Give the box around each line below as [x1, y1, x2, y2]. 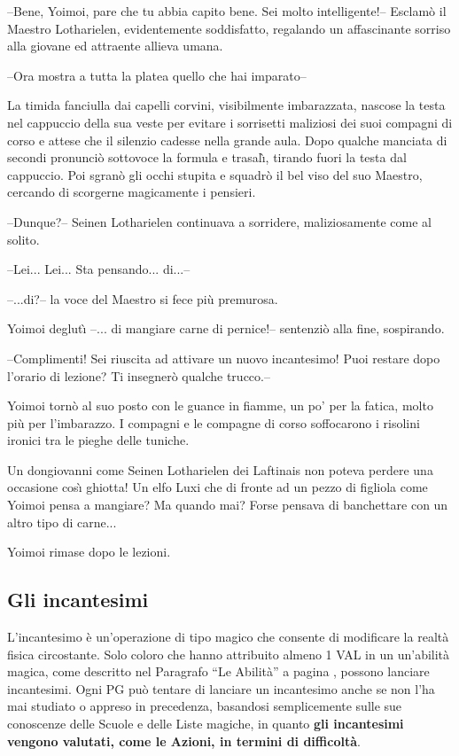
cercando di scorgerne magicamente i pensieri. [7, 183, 256, 201]
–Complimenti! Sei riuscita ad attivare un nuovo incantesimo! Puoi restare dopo [7, 348, 440, 367]
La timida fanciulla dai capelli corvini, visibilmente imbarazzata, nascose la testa [7, 96, 446, 114]
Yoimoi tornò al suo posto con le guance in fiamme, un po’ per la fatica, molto [7, 396, 433, 415]
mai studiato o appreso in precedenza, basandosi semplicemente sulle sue [7, 697, 402, 715]
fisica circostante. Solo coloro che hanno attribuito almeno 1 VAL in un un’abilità [7, 644, 450, 663]
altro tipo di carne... [7, 512, 117, 531]
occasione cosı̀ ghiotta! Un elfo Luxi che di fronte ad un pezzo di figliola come [7, 478, 428, 496]
